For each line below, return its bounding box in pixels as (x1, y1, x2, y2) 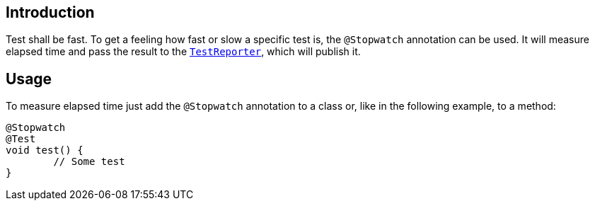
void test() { (6, 144, 83, 156)
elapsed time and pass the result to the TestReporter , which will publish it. (6, 45, 361, 58)
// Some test (53, 156, 125, 168)
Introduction (6, 4, 95, 21)
